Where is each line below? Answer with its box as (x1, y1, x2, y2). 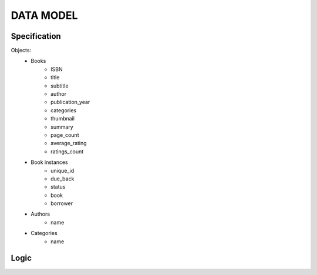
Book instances (31, 159, 68, 166)
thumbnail (50, 115, 75, 122)
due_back (50, 175, 75, 182)
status (50, 183, 66, 190)
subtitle (50, 82, 69, 89)
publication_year (50, 99, 90, 106)
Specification (11, 31, 61, 41)
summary (50, 123, 73, 130)
